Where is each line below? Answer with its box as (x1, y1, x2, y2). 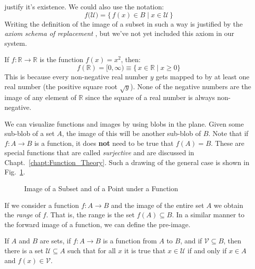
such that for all (67, 245, 116, 256)
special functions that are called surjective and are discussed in (4, 147, 194, 158)
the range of (4, 209, 41, 220)
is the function (39, 54, 83, 65)
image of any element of (4, 92, 76, 102)
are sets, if (39, 235, 71, 246)
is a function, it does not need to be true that (34, 137, 174, 148)
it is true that (124, 245, 166, 256)
